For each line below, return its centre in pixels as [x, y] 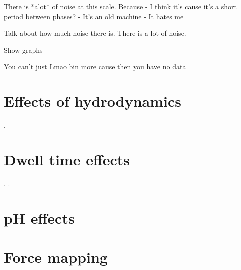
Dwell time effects [67, 159]
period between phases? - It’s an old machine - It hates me [94, 16]
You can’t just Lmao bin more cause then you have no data [95, 67]
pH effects [39, 218]
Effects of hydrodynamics [93, 101]
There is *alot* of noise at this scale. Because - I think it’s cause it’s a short [120, 6]
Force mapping [56, 257]
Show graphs [23, 50]
